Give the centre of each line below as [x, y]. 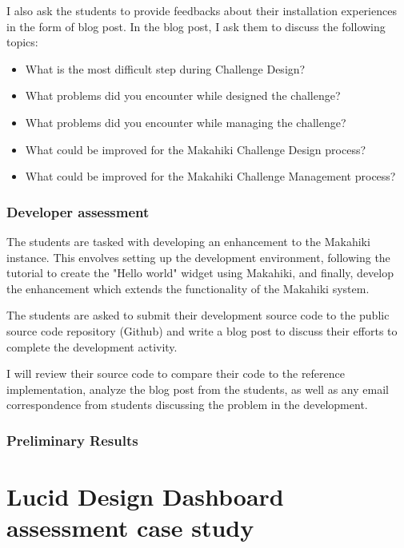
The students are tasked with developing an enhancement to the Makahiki [188, 241]
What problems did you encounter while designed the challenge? [183, 95]
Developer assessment [78, 211]
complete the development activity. [92, 346]
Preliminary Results [72, 440]
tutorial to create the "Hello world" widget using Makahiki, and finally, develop [200, 273]
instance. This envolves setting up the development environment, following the [198, 257]
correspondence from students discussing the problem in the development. [187, 405]
